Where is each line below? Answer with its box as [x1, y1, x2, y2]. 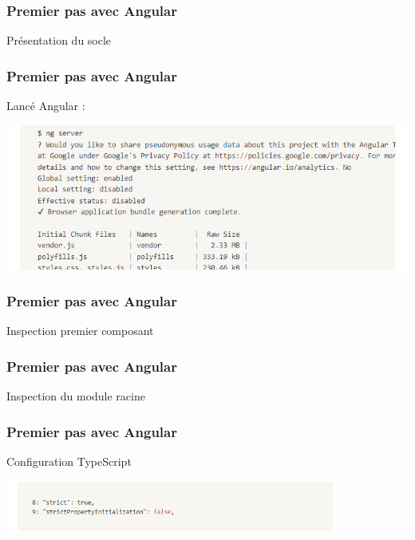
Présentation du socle [6, 32, 112, 49]
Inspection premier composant [6, 322, 154, 339]
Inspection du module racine [6, 388, 145, 404]
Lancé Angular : [6, 97, 85, 114]
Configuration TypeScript [6, 452, 132, 469]
